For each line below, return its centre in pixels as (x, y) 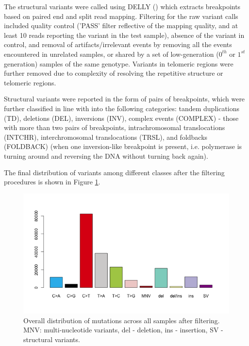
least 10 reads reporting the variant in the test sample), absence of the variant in (124, 35)
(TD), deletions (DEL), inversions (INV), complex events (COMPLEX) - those (121, 118)
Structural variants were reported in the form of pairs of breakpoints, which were (124, 99)
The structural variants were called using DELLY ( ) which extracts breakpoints (122, 6)
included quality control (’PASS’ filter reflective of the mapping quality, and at (121, 25)
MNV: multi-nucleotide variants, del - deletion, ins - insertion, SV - (123, 330)
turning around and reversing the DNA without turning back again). (106, 156)
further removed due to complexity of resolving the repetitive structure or (114, 73)
